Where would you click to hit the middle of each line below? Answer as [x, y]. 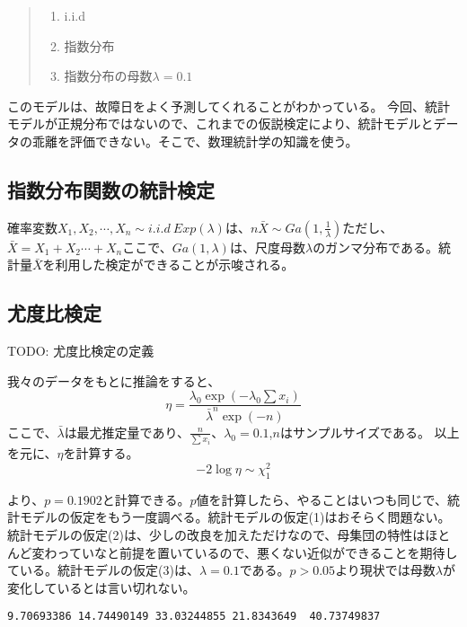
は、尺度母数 [267, 247]
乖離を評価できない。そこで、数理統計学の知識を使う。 [195, 141]
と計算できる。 [146, 499]
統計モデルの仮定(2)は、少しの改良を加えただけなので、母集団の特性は [216, 534]
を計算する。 [101, 453]
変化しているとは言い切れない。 [101, 587]
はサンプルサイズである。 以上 [370, 432]
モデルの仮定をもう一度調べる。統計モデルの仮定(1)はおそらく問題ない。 [235, 517]
